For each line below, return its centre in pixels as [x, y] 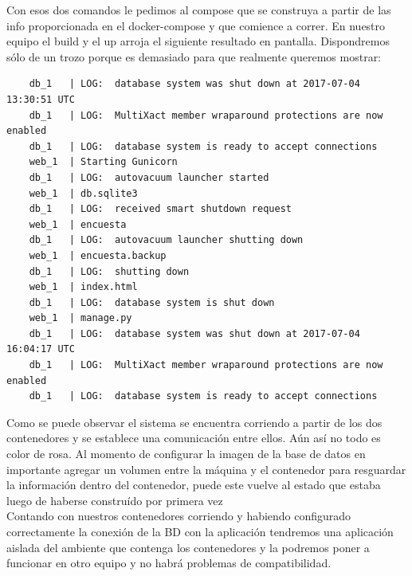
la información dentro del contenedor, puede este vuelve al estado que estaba [194, 485]
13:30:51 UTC [41, 99]
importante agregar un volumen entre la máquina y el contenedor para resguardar [206, 469]
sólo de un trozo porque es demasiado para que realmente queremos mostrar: [194, 56]
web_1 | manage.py [80, 318]
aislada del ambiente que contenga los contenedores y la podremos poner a [188, 547]
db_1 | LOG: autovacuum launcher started [149, 177]
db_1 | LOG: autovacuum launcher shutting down [166, 240]
